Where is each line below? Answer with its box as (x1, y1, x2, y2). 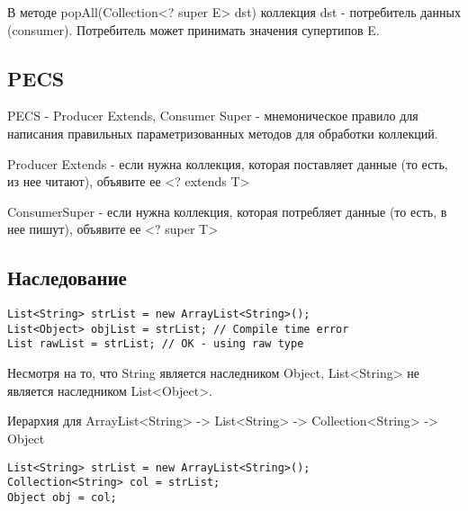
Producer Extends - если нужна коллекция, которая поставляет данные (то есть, (7, 154, 448, 173)
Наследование (7, 264, 127, 291)
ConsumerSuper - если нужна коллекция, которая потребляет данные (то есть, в (7, 202, 447, 220)
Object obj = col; (7, 490, 117, 504)
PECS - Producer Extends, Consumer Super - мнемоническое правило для (7, 106, 418, 125)
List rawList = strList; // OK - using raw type (7, 337, 304, 351)
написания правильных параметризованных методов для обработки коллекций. (7, 123, 438, 142)
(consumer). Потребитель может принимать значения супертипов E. (7, 20, 380, 39)
